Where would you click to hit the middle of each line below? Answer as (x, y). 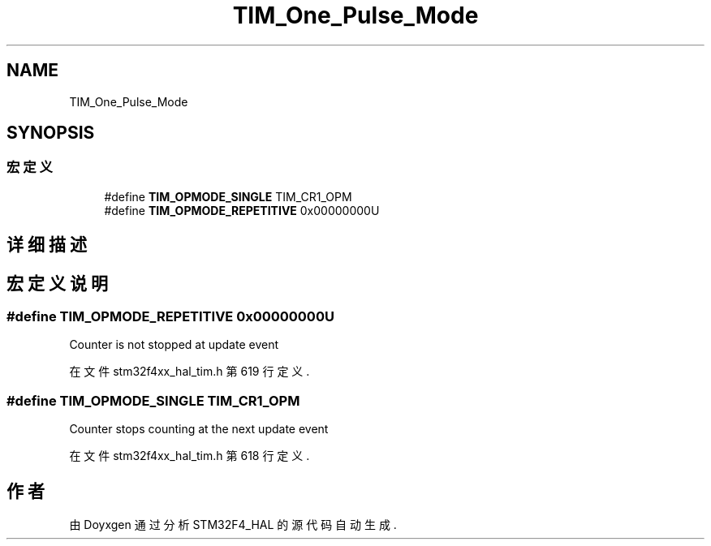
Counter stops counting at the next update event (199, 429)
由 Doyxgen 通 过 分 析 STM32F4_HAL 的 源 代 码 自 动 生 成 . (233, 525)
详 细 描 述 (47, 245)
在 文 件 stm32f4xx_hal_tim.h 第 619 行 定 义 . (190, 372)
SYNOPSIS (51, 133)
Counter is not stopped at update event (174, 345)
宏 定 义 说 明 (57, 283)
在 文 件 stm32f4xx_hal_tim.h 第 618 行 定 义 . (190, 456)
